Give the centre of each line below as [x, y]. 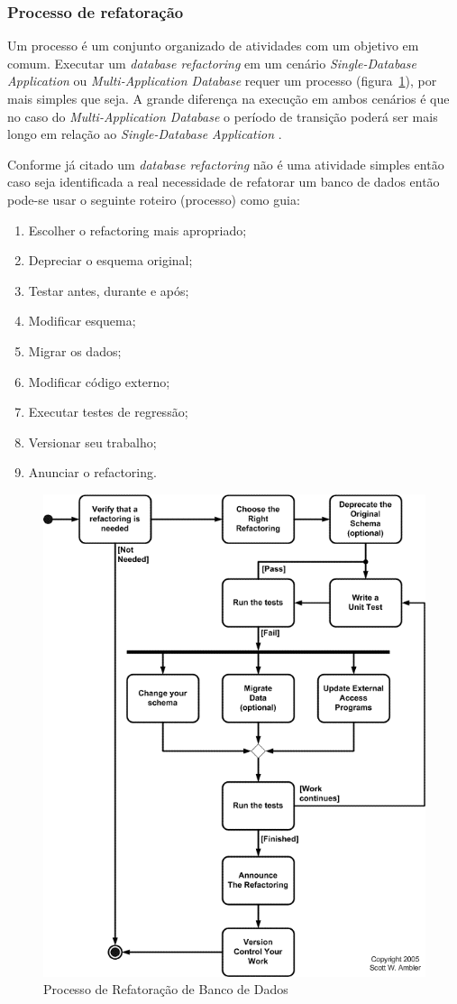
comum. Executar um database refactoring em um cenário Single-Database [212, 63]
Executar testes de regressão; [108, 412]
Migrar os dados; [75, 350]
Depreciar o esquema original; [110, 260]
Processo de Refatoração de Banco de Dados [166, 989]
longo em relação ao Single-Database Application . [145, 134]
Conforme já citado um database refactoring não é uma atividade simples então [226, 164]
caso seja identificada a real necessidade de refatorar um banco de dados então [224, 182]
